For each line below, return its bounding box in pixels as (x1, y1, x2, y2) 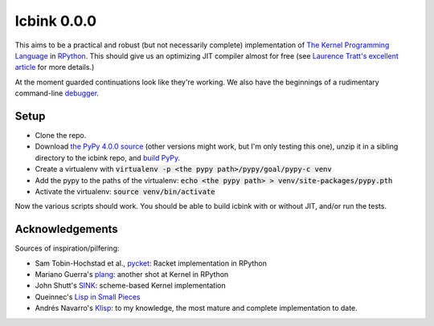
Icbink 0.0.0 (14, 12, 96, 30)
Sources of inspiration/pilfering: (14, 243, 120, 253)
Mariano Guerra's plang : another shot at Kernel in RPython (35, 270, 229, 279)
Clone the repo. (35, 131, 87, 141)
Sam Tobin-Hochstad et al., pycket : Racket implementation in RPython (35, 258, 268, 268)
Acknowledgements (14, 222, 118, 236)
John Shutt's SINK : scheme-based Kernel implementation (35, 281, 226, 291)
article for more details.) (14, 63, 95, 72)
